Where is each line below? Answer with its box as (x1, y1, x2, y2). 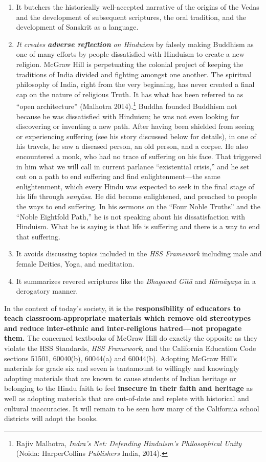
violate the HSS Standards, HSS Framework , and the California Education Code (4, 343, 256, 354)
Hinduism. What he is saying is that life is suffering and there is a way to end (16, 221, 260, 232)
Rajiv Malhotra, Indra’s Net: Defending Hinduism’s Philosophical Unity (16, 437, 242, 448)
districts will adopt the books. (4, 413, 98, 424)
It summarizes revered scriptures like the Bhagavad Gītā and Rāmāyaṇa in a (16, 275, 256, 286)
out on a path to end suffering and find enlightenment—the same (16, 171, 220, 182)
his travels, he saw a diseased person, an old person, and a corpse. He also (16, 141, 248, 151)
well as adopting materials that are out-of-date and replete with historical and (4, 393, 249, 404)
